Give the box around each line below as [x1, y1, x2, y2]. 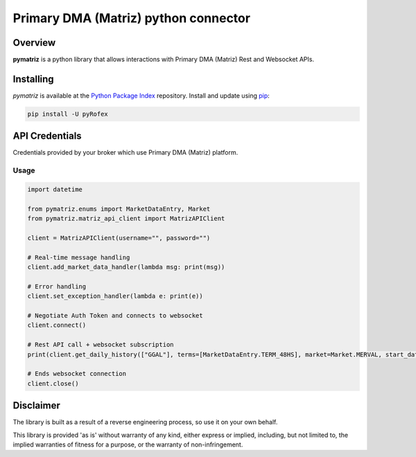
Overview [12, 37, 56, 49]
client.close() [27, 379, 79, 388]
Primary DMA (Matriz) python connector [12, 10, 251, 26]
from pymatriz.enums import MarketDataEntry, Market [27, 205, 211, 213]
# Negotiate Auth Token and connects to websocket [27, 312, 204, 320]
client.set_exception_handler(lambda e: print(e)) [27, 292, 204, 300]
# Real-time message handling [27, 253, 130, 261]
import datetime [27, 186, 83, 193]
